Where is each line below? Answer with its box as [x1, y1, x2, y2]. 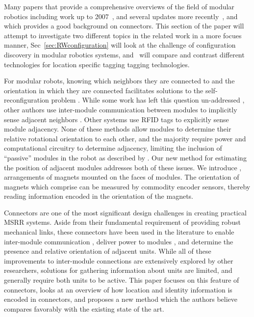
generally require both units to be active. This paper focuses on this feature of [4, 275, 239, 285]
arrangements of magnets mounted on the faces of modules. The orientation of [4, 172, 239, 182]
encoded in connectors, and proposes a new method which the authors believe [4, 294, 238, 304]
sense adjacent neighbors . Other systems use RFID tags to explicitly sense [4, 114, 229, 124]
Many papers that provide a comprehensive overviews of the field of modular [4, 1, 234, 11]
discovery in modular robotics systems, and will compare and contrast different [4, 49, 245, 59]
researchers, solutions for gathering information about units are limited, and [4, 265, 232, 275]
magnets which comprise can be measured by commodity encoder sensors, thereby [4, 181, 251, 191]
